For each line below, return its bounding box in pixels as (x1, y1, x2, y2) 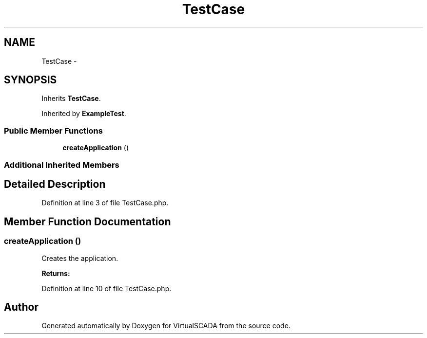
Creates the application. (41, 254, 118, 262)
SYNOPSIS (4, 74, 57, 86)
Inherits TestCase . (41, 94, 101, 103)
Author (4, 301, 39, 314)
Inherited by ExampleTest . (41, 109, 126, 118)
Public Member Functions (4, 125, 103, 136)
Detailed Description (4, 178, 106, 190)
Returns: (41, 269, 70, 278)
